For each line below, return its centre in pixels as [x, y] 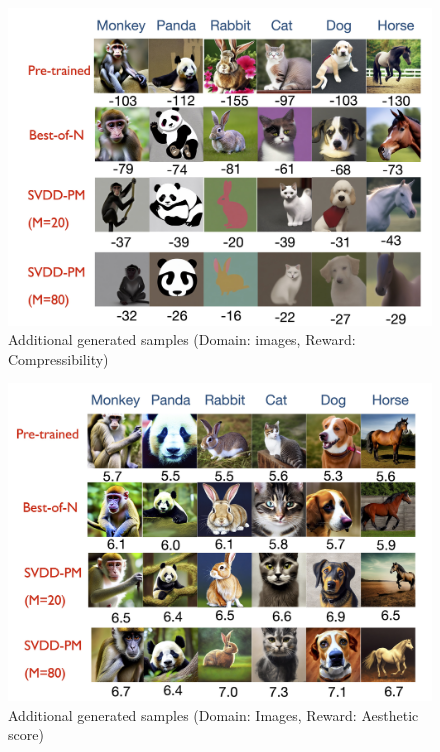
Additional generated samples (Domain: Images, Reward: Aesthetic [213, 714]
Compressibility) [58, 358]
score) [26, 734]
